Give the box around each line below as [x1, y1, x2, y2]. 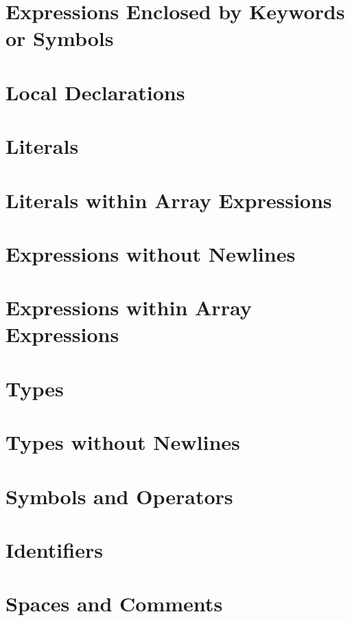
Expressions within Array [5, 293, 252, 321]
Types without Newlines [5, 428, 240, 456]
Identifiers [5, 535, 103, 563]
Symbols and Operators [5, 482, 233, 510]
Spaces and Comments [5, 589, 223, 618]
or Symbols [5, 24, 114, 52]
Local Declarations [5, 78, 185, 106]
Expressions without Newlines [5, 239, 296, 267]
